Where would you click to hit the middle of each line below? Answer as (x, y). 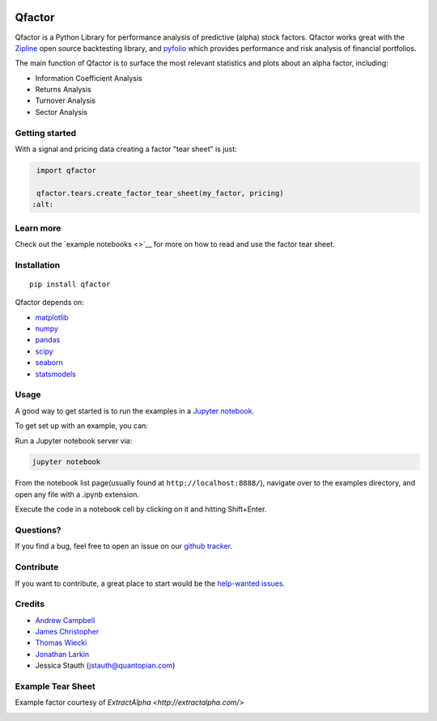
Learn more (38, 228)
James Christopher (67, 632)
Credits (30, 604)
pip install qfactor (70, 284)
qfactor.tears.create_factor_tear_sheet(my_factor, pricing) (160, 193)
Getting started (46, 133)
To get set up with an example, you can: (82, 426)
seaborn (49, 363)
